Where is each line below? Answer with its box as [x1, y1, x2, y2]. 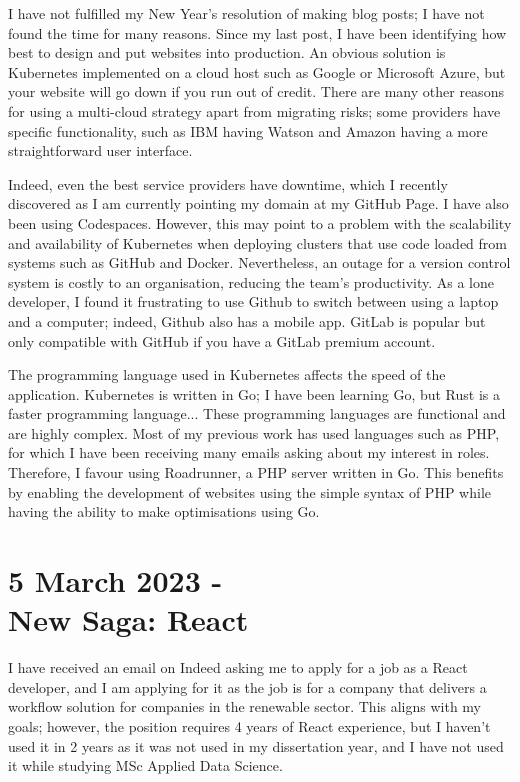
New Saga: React [8, 599, 249, 640]
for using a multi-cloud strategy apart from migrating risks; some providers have [8, 100, 501, 121]
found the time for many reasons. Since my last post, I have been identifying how [8, 22, 507, 43]
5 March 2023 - [8, 560, 223, 601]
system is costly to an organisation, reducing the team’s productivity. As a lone [8, 271, 494, 292]
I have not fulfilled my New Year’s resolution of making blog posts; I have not [8, 3, 485, 23]
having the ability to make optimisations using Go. [8, 501, 320, 522]
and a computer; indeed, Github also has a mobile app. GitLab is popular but [8, 310, 486, 331]
